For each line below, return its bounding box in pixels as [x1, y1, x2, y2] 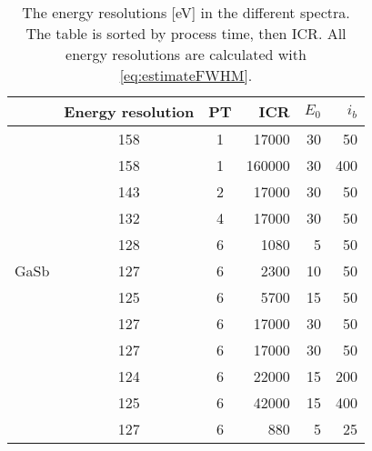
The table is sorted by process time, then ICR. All [25, 23, 347, 44]
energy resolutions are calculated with [65, 44, 307, 65]
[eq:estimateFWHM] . [119, 65, 253, 85]
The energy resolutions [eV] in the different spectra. [22, 2, 350, 23]
